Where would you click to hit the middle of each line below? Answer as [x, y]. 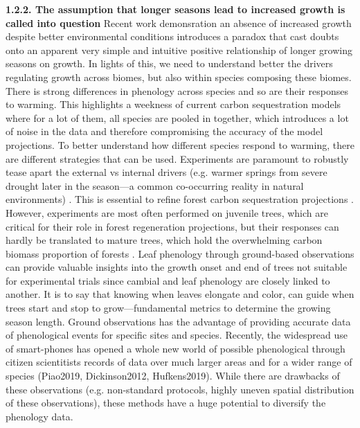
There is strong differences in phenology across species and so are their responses [177, 90]
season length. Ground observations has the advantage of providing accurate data [178, 321]
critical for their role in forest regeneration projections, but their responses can [172, 226]
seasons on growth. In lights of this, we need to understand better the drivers [169, 63]
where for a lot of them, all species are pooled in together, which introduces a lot [177, 117]
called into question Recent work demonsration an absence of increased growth [179, 23]
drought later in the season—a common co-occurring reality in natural [155, 185]
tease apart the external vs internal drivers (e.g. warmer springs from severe [166, 172]
